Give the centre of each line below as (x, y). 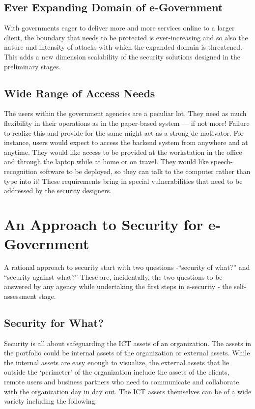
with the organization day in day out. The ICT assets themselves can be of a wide (128, 391)
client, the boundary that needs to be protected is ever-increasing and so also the (126, 37)
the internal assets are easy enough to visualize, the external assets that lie (117, 362)
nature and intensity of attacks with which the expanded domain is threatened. (123, 47)
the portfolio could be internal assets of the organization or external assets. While (127, 353)
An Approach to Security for (104, 224)
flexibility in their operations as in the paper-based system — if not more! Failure (127, 123)
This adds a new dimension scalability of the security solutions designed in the (122, 56)
